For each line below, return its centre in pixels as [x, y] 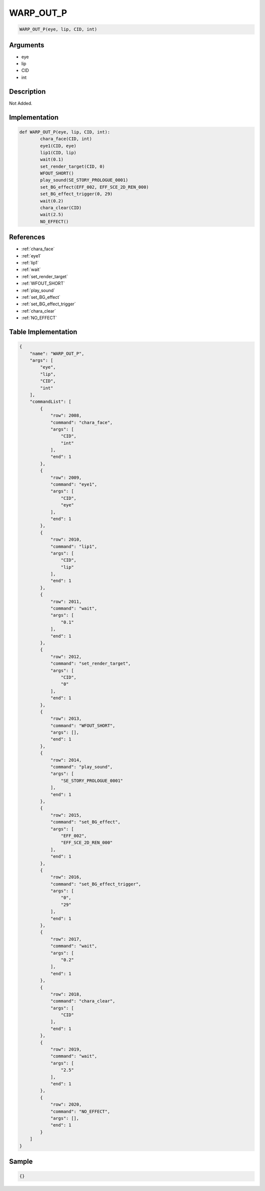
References [27, 237]
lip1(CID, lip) [58, 152]
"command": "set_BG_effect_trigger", [96, 884]
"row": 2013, [66, 719]
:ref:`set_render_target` [45, 276]
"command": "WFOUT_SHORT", [83, 725]
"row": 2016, [66, 877]
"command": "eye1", [74, 484]
